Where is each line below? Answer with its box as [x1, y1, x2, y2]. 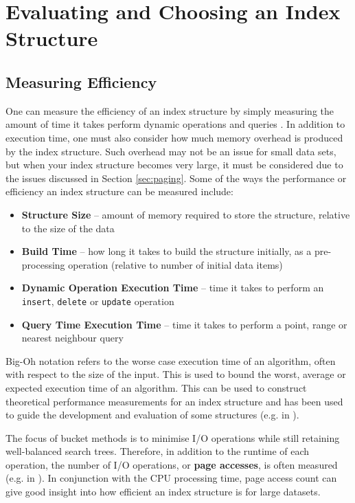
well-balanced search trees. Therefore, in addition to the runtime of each [5, 444, 310, 458]
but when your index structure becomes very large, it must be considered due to [5, 157, 343, 172]
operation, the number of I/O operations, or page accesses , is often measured [5, 457, 338, 471]
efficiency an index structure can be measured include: [5, 184, 233, 199]
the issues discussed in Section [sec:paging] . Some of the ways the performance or [5, 170, 347, 185]
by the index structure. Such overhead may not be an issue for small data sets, [5, 144, 336, 158]
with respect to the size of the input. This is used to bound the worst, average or [5, 367, 346, 381]
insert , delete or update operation [21, 293, 174, 308]
